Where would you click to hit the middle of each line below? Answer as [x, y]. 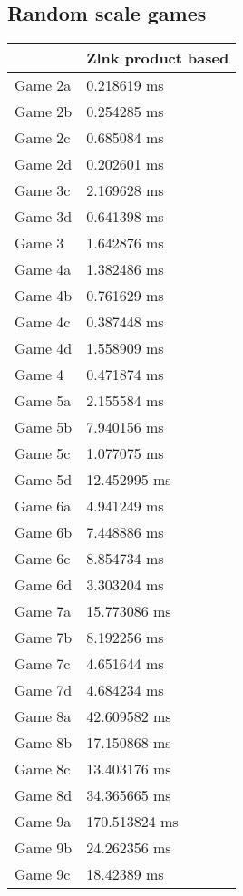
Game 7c [43, 664]
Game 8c [43, 769]
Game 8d [44, 795]
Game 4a [43, 269]
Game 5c [43, 453]
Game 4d [44, 348]
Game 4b [44, 296]
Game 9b [44, 848]
